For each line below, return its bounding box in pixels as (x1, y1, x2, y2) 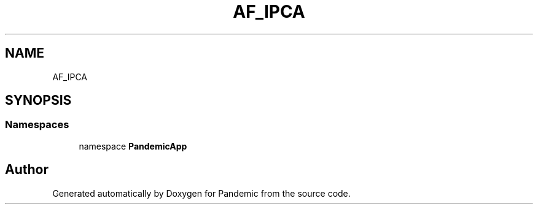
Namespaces (5, 118, 69, 131)
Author (5, 162, 49, 178)
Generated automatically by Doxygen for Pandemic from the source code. (52, 188, 351, 199)
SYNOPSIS (5, 93, 72, 108)
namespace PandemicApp (79, 140, 187, 151)
